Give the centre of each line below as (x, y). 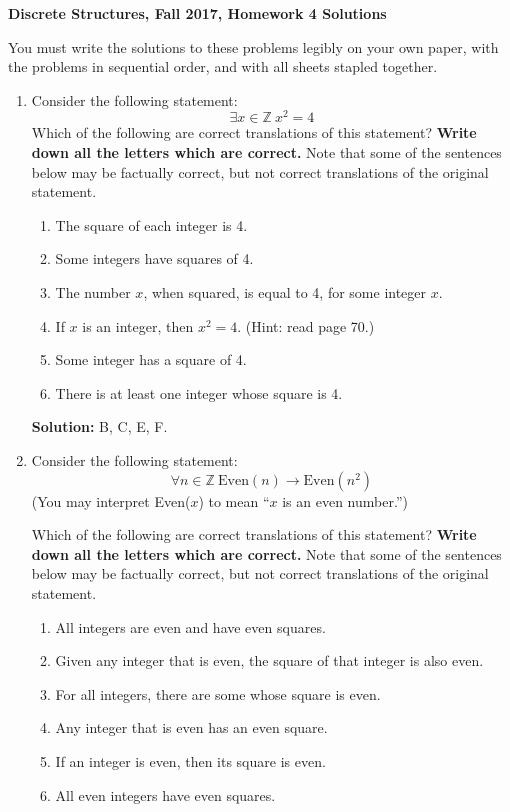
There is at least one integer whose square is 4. (199, 392)
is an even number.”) (345, 500)
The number (93, 292)
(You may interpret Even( (111, 500)
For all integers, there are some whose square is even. (218, 693)
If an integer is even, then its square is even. (190, 760)
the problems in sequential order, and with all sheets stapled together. (223, 66)
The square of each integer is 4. (151, 224)
